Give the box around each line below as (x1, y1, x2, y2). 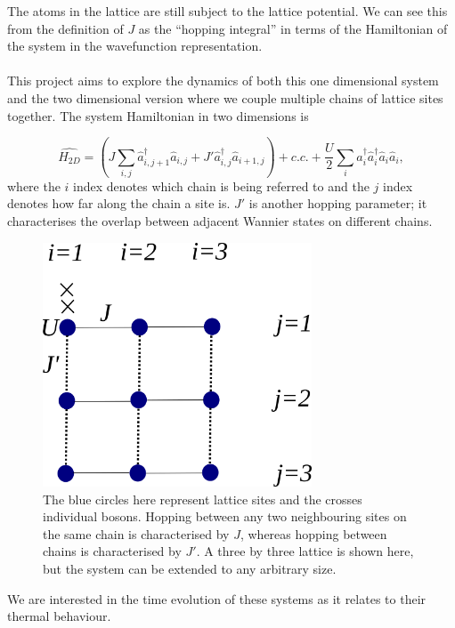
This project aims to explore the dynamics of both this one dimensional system (7, 71, 439, 90)
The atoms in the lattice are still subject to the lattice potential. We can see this (7, 2, 448, 20)
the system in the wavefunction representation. (7, 36, 263, 55)
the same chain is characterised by (43, 524, 230, 543)
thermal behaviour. (7, 607, 111, 625)
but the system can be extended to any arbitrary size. (43, 559, 337, 577)
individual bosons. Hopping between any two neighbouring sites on (43, 507, 407, 526)
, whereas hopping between (240, 524, 387, 543)
